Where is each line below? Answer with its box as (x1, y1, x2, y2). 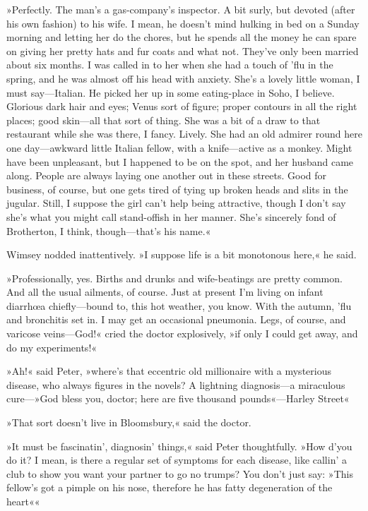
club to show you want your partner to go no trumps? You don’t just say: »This (6, 466, 353, 481)
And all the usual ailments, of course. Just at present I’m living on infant (6, 284, 324, 299)
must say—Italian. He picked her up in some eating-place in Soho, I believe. (6, 85, 335, 100)
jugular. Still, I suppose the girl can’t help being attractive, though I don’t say (6, 196, 346, 210)
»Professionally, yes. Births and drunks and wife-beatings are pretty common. (6, 270, 343, 285)
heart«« (6, 494, 40, 508)
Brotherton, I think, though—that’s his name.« (6, 223, 211, 238)
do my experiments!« (6, 339, 97, 354)
